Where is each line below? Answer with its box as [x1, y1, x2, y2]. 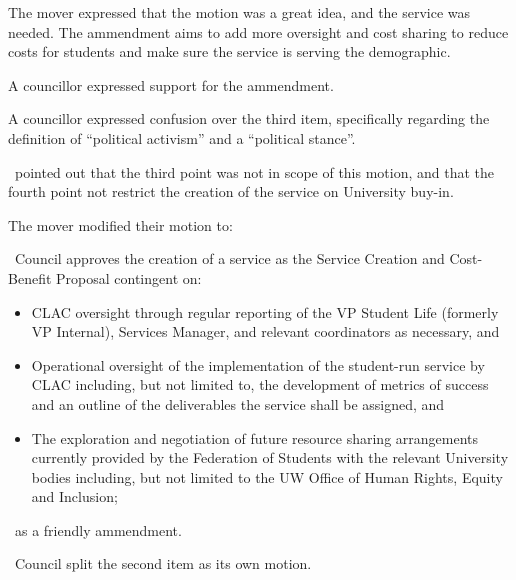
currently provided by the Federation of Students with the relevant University [31, 447, 509, 468]
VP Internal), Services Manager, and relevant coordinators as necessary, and [31, 321, 500, 342]
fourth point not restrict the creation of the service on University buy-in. [8, 181, 454, 202]
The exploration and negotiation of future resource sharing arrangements [31, 427, 479, 448]
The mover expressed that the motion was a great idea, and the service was [8, 2, 471, 22]
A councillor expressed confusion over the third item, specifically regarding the [8, 108, 490, 129]
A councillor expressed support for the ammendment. [8, 74, 334, 95]
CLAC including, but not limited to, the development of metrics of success [31, 374, 489, 395]
